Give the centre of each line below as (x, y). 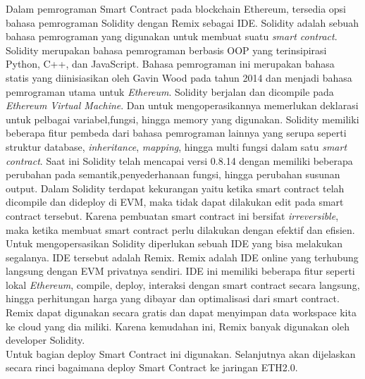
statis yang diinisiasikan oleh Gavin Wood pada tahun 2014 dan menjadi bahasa (179, 77)
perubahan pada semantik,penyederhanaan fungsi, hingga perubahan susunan (173, 174)
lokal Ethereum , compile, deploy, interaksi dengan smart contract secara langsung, (183, 284)
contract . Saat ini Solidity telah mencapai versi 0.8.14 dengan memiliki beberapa (179, 160)
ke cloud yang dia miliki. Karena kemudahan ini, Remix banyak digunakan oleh (178, 326)
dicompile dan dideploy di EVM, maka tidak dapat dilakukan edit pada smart (175, 202)
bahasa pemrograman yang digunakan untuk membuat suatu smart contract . (172, 36)
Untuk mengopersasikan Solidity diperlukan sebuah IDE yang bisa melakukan (174, 243)
